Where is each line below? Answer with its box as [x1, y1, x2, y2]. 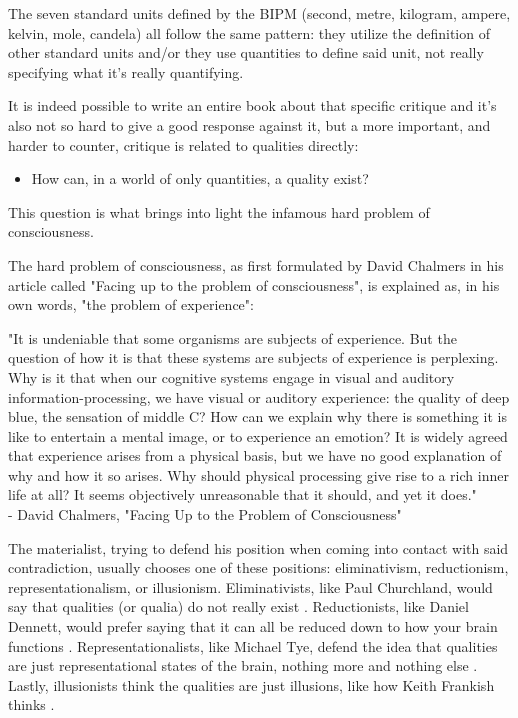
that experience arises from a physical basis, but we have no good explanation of [8, 445, 502, 466]
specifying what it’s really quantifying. [8, 61, 244, 82]
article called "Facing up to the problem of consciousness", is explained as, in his [8, 274, 500, 295]
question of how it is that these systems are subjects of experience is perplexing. [8, 347, 499, 368]
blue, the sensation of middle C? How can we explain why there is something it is [8, 406, 507, 427]
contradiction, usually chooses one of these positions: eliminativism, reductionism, [8, 557, 509, 578]
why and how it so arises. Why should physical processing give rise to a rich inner [8, 464, 509, 485]
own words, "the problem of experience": [8, 294, 254, 315]
